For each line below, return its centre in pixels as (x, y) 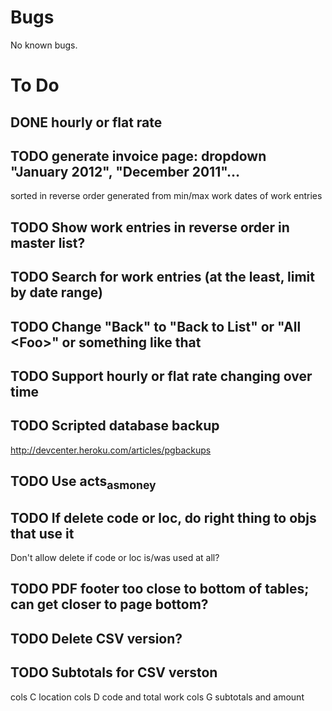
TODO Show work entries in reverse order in (150, 227)
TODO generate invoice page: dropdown (138, 156)
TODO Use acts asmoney (83, 483)
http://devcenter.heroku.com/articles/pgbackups (111, 450)
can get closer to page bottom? (109, 604)
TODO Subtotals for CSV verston (114, 672)
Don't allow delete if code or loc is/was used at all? (115, 558)
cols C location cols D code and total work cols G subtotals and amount (157, 697)
